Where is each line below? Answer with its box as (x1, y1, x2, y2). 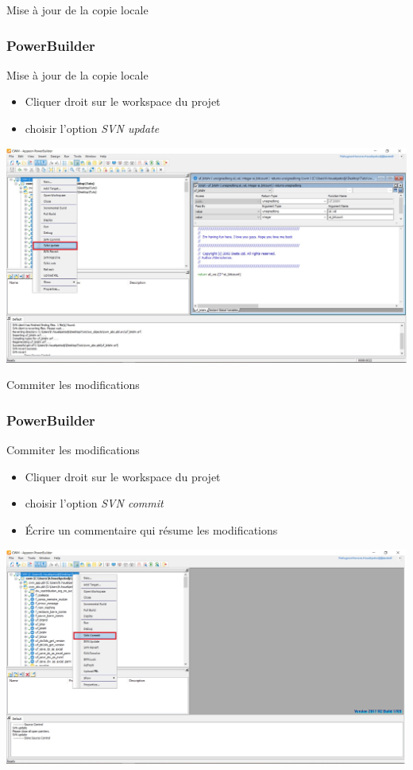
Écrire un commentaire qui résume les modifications (25, 521, 278, 538)
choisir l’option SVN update (25, 120, 160, 136)
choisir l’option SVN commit (25, 495, 164, 511)
